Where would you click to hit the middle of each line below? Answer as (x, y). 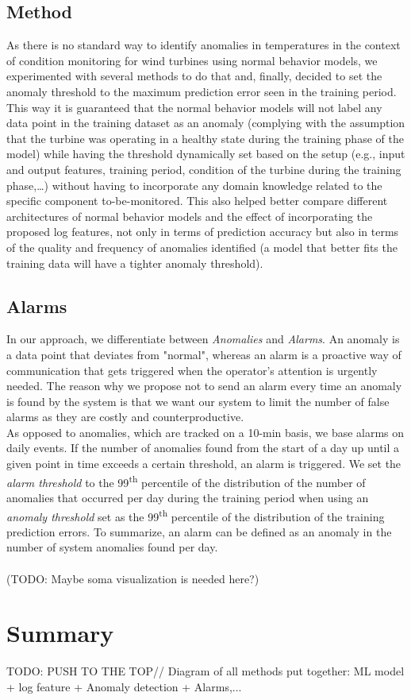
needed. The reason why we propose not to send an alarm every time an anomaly (204, 386)
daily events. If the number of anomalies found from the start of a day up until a (203, 448)
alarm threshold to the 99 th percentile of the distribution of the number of (186, 481)
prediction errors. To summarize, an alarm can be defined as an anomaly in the (199, 531)
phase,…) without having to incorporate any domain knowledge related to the (194, 185)
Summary (60, 633)
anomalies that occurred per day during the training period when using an (188, 497)
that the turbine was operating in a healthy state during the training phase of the (205, 138)
